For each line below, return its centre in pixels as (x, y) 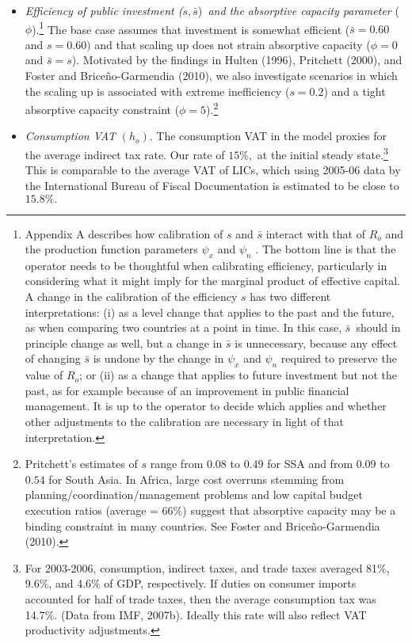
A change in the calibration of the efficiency (131, 297)
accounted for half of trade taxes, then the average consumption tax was (200, 598)
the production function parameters (111, 249)
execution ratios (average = (92, 510)
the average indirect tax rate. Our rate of (125, 154)
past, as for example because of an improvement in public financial (187, 390)
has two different (290, 297)
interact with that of (315, 233)
